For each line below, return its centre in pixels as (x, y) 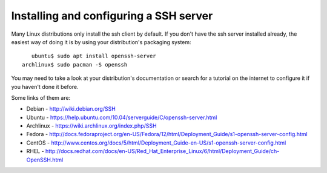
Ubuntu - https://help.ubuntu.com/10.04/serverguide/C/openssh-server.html (122, 117)
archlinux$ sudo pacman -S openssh (75, 64)
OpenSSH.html (45, 160)
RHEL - (35, 151)
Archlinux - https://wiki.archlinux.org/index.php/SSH (91, 126)
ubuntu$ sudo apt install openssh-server (94, 56)
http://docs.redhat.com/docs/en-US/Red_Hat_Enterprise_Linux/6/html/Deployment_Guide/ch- (163, 151)
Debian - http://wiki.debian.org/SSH (71, 109)
